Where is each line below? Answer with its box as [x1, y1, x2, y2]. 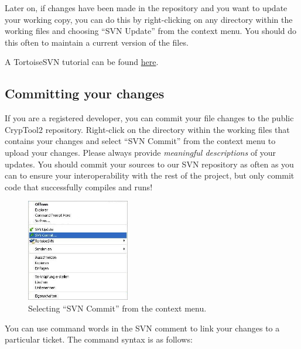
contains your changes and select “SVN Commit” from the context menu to [5, 135, 276, 147]
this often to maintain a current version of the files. [5, 36, 189, 48]
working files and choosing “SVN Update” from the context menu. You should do [5, 25, 297, 37]
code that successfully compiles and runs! [5, 180, 153, 193]
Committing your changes [5, 84, 165, 102]
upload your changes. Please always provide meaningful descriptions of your [5, 146, 276, 158]
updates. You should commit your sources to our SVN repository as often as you [5, 158, 294, 170]
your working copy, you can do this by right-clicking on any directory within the [5, 13, 293, 25]
